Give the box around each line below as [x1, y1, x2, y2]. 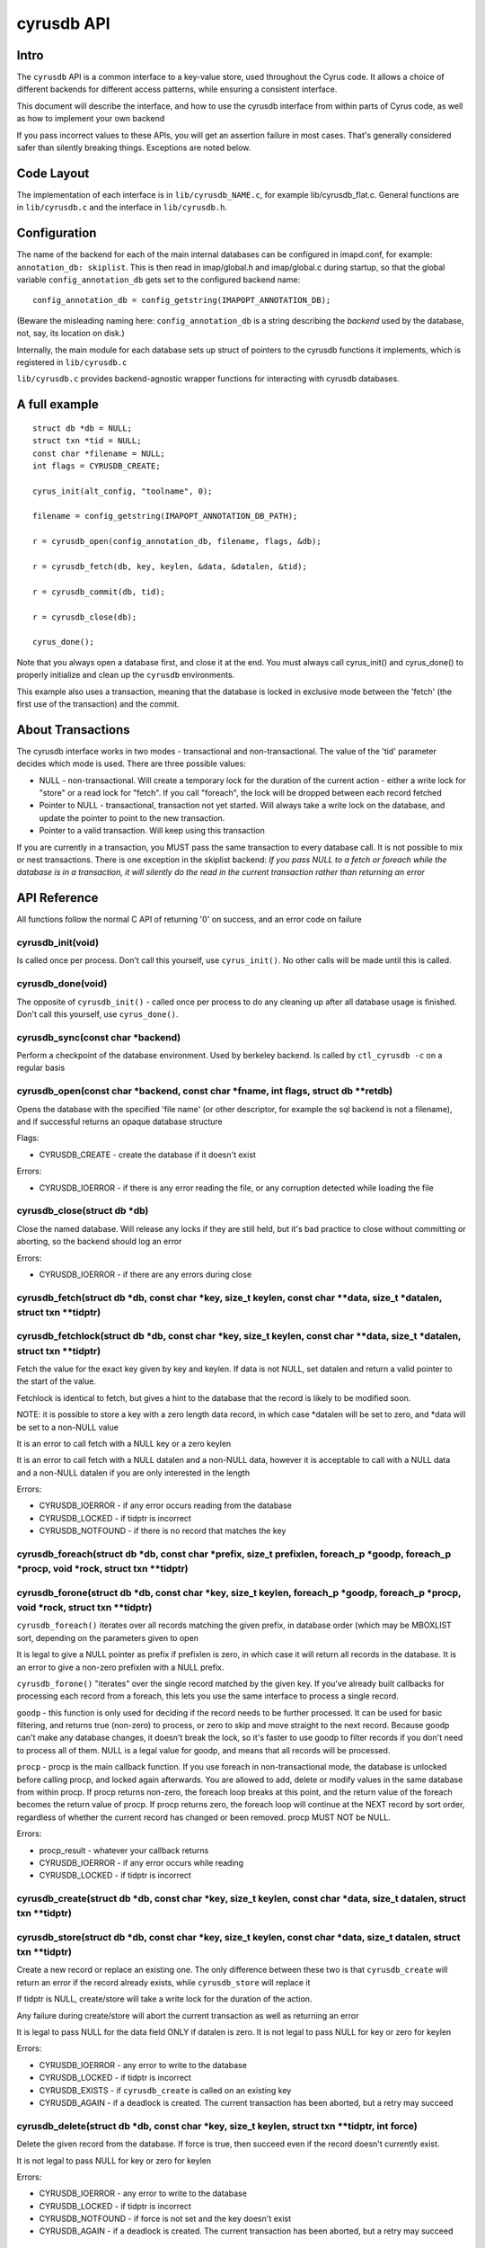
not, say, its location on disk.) [16, 328, 125, 339]
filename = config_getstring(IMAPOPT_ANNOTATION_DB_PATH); [32, 511, 298, 522]
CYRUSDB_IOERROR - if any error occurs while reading [39, 1857, 244, 1868]
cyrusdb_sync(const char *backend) [16, 1030, 181, 1043]
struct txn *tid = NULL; [32, 436, 142, 446]
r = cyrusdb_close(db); [32, 611, 137, 622]
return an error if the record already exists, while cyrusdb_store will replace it [16, 1976, 311, 1987]
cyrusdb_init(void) [16, 936, 99, 949]
